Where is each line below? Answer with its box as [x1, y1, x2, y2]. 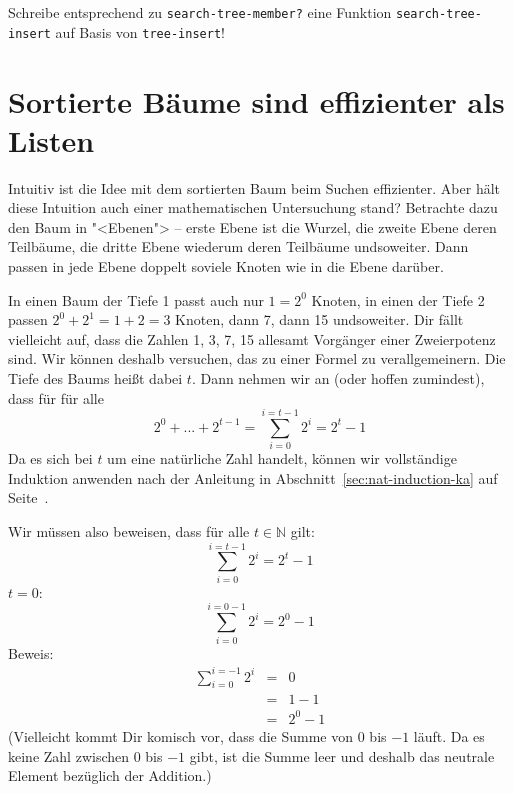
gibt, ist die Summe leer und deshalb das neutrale [189, 745, 495, 766]
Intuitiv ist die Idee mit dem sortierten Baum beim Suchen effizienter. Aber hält [8, 177, 501, 198]
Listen [8, 119, 95, 160]
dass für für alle [8, 387, 104, 408]
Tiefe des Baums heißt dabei [8, 367, 183, 388]
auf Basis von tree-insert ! [55, 21, 225, 42]
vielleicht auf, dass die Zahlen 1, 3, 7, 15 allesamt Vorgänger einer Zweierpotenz [8, 328, 496, 349]
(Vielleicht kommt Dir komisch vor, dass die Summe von [8, 725, 354, 746]
